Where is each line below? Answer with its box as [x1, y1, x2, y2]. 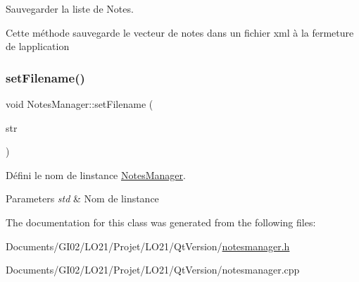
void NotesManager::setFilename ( [6, 97, 153, 111]
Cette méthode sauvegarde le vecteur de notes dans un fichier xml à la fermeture [6, 25, 354, 39]
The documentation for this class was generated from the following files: [6, 214, 316, 229]
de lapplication [6, 39, 70, 54]
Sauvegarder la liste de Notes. [6, 1, 134, 16]
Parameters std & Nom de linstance [6, 191, 159, 206]
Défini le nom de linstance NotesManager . [6, 167, 186, 182]
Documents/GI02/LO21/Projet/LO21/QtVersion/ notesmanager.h [6, 238, 290, 253]
